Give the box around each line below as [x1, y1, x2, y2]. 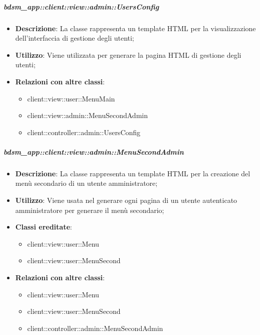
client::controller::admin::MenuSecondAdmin [27, 322, 163, 333]
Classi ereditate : [15, 221, 72, 232]
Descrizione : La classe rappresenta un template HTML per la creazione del [15, 168, 250, 178]
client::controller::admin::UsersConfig [27, 127, 141, 137]
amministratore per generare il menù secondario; [15, 204, 164, 215]
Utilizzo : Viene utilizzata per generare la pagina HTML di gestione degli [15, 49, 241, 60]
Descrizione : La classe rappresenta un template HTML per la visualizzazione [15, 23, 256, 33]
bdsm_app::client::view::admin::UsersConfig [4, 1, 159, 12]
